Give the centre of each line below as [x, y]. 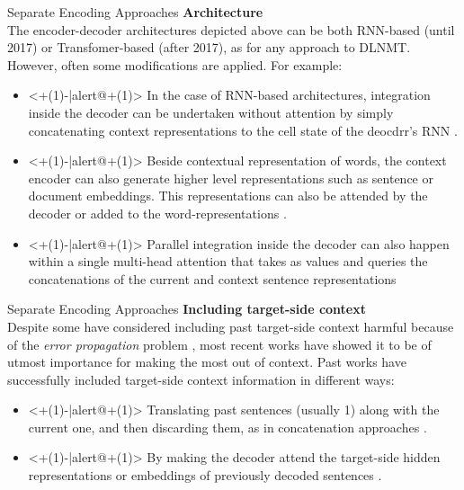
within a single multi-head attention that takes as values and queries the [228, 261]
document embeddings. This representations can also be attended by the [228, 196]
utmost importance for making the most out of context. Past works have [207, 362]
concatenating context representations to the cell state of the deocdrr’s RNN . [243, 130]
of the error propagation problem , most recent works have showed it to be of [219, 344]
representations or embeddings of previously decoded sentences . [205, 475]
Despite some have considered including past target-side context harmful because [231, 326]
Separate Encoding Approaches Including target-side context [187, 309]
